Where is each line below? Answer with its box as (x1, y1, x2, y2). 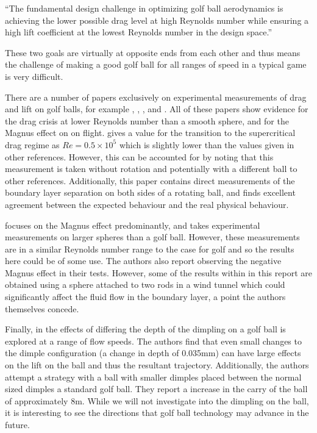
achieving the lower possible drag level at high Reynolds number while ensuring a (5, 13, 309, 26)
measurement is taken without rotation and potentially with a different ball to (5, 162, 297, 175)
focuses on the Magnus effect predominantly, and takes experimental (5, 218, 260, 231)
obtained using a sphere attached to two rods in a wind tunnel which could (5, 278, 285, 291)
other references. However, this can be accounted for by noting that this (5, 150, 274, 163)
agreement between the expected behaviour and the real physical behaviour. (5, 198, 289, 210)
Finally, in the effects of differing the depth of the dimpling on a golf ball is (5, 323, 286, 335)
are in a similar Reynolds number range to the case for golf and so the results (5, 242, 294, 255)
